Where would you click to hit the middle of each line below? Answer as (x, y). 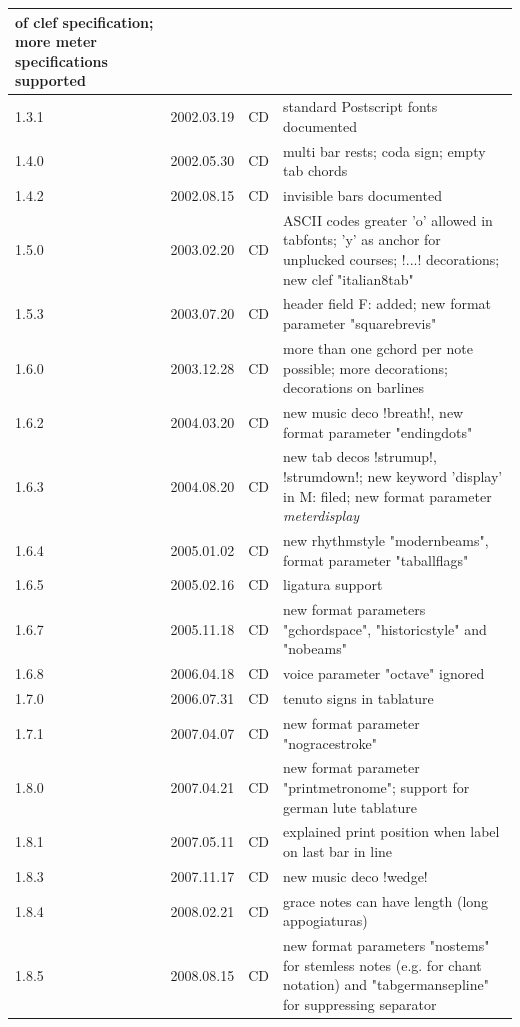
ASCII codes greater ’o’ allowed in (388, 219)
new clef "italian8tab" (348, 278)
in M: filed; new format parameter (387, 495)
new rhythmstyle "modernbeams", (386, 540)
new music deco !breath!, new (373, 411)
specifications (61, 60)
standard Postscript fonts (360, 106)
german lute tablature (350, 806)
